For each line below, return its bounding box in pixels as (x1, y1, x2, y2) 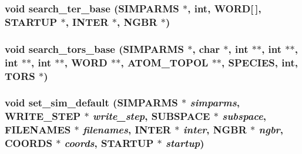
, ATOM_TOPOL (120, 55, 209, 69)
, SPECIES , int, (222, 55, 298, 69)
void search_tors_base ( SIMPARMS (5, 41, 184, 56)
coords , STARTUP (64, 136, 154, 150)
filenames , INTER (83, 122, 171, 137)
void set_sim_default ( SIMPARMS (5, 95, 178, 110)
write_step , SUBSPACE (92, 109, 210, 123)
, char (192, 41, 220, 56)
